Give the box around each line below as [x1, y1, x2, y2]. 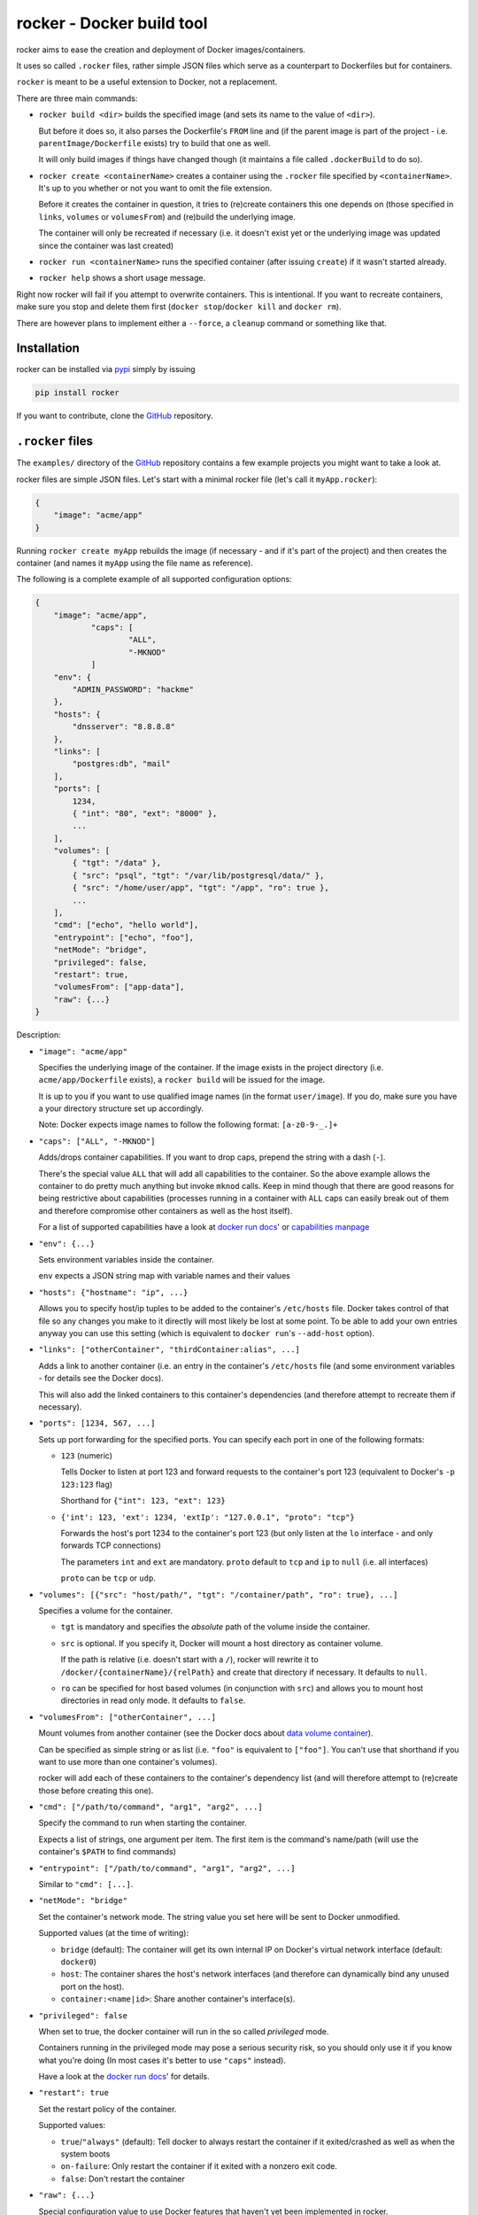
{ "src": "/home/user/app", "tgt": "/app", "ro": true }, [72, 882, 329, 893]
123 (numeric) [60, 1450, 113, 1461]
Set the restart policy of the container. [38, 2103, 177, 2114]
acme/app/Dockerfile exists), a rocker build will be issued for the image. [38, 1075, 326, 1085]
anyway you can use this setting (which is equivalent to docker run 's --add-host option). [38, 1327, 375, 1338]
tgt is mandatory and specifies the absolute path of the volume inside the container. [60, 1621, 371, 1632]
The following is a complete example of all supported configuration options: [16, 574, 292, 585]
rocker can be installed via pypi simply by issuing [16, 364, 196, 375]
